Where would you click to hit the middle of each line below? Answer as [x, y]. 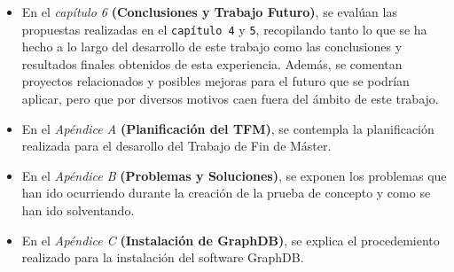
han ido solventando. [78, 210]
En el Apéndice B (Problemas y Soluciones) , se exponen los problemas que [234, 175]
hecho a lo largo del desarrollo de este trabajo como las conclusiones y [212, 47]
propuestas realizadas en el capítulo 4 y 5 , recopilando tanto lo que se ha [224, 29]
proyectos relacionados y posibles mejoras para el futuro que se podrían [215, 81]
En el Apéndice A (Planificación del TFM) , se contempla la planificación [228, 128]
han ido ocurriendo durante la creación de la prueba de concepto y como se [226, 193]
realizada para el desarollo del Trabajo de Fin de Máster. [176, 146]
